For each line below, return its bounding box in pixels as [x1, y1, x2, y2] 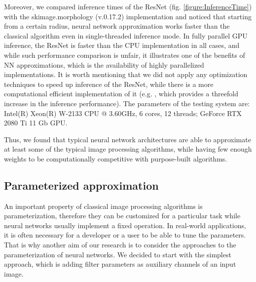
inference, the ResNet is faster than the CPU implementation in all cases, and [4, 40, 240, 50]
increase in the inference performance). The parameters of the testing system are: [4, 98, 250, 108]
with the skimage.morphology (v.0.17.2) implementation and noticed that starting [4, 11, 252, 21]
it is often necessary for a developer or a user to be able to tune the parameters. [4, 230, 246, 240]
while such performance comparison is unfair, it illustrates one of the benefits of [4, 49, 245, 60]
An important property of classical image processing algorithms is [4, 201, 203, 211]
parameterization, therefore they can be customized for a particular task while [4, 210, 241, 221]
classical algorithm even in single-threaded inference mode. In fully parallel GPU [4, 30, 248, 40]
